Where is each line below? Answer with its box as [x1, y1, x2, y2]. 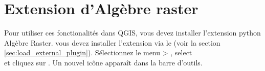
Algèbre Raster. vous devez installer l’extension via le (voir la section [4, 37, 220, 48]
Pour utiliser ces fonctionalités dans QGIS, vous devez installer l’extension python [4, 27, 261, 38]
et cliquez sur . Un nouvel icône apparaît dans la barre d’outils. [4, 57, 203, 67]
